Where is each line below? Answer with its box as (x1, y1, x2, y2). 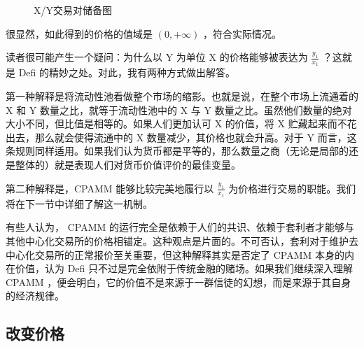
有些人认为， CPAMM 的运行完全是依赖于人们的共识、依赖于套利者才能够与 (6, 220, 354, 234)
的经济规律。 (6, 288, 64, 303)
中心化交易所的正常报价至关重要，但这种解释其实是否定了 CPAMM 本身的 (6, 247, 344, 262)
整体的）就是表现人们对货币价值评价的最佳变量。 (15, 157, 241, 171)
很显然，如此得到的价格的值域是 (6, 26, 153, 41)
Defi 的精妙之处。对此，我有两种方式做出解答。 (18, 65, 236, 80)
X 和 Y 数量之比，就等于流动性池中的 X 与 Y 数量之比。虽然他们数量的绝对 (6, 102, 352, 117)
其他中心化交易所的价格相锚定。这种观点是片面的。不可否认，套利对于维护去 (6, 234, 358, 248)
